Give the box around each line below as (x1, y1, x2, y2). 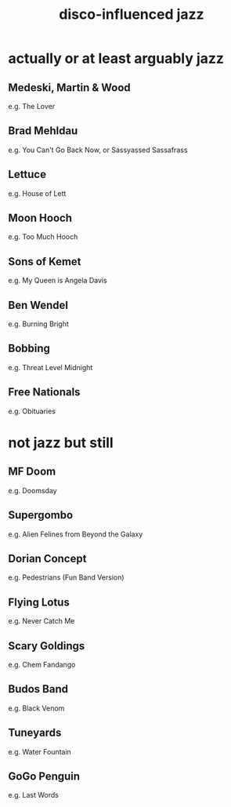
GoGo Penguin (8, 769, 81, 783)
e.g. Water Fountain (8, 747, 72, 756)
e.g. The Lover (8, 102, 56, 111)
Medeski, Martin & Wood (8, 81, 131, 94)
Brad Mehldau (8, 124, 78, 138)
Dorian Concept (8, 551, 87, 565)
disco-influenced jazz (58, 5, 205, 24)
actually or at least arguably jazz (8, 49, 225, 67)
